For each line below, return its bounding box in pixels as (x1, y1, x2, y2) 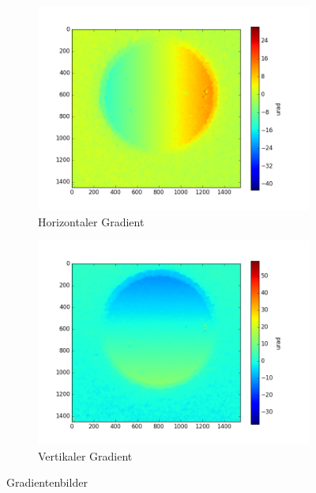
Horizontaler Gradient (38, 213, 145, 229)
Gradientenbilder (6, 474, 88, 491)
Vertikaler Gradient (38, 447, 133, 464)
